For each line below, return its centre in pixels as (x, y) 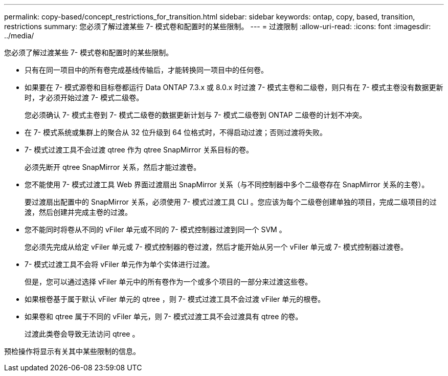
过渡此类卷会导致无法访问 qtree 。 (82, 334)
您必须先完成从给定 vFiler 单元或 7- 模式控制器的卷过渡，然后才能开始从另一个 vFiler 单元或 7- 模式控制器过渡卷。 (216, 247)
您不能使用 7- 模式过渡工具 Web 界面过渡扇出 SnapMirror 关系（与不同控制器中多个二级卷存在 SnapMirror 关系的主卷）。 (227, 184)
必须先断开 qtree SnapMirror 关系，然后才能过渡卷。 (113, 167)
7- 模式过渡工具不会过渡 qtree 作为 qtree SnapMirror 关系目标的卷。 (139, 150)
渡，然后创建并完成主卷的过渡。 (78, 212)
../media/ (19, 36)
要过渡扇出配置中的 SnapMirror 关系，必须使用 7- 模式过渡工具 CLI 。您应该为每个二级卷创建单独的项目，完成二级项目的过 (231, 202)
